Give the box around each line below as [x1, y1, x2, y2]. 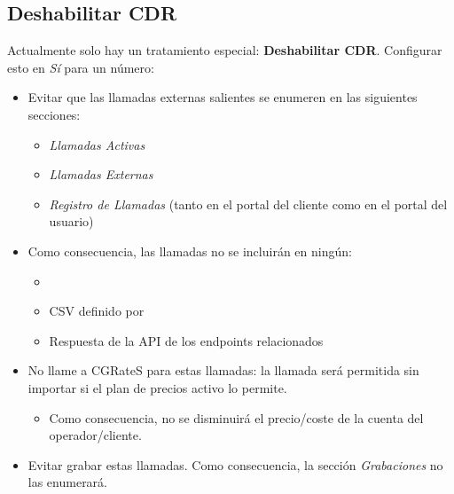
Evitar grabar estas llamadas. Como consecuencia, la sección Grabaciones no [27, 455, 443, 474]
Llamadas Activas [49, 135, 145, 153]
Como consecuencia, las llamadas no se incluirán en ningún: [27, 241, 352, 260]
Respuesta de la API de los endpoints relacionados [49, 331, 324, 349]
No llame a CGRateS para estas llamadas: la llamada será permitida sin [27, 361, 419, 380]
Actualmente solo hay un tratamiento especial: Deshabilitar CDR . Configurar [7, 41, 442, 59]
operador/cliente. [49, 426, 142, 444]
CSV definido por [49, 302, 145, 320]
